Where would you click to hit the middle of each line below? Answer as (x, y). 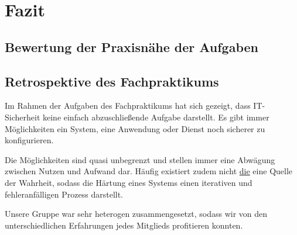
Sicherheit (23, 117)
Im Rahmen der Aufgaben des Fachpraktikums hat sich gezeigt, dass (128, 106)
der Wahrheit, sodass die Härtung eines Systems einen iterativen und (129, 182)
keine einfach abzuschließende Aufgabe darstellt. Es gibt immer (156, 117)
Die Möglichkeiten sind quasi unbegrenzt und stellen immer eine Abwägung (140, 159)
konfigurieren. (29, 140)
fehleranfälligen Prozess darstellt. (64, 194)
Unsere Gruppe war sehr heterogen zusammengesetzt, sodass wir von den (136, 214)
